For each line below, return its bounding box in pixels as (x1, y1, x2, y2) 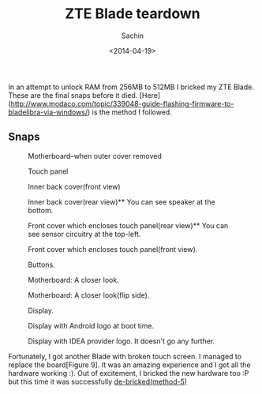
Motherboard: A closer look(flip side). (28, 290, 150, 300)
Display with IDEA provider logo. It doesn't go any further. (28, 336, 215, 346)
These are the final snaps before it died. (8, 90, 138, 99)
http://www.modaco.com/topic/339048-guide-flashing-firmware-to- (10, 99, 234, 108)
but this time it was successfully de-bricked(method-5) (8, 377, 188, 386)
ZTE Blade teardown (65, 5, 200, 23)
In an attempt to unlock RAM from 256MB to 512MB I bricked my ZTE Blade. (8, 82, 254, 92)
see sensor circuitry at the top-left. (28, 229, 141, 238)
